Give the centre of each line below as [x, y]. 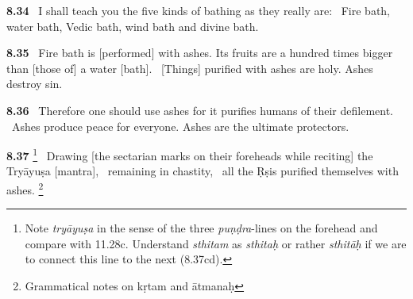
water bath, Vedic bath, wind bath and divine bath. [133, 26]
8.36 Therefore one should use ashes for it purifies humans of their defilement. [200, 110]
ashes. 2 [25, 188]
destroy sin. [35, 84]
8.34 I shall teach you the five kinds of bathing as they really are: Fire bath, [199, 10]
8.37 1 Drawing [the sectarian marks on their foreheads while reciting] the [190, 154]
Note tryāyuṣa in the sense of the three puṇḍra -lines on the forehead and [201, 228]
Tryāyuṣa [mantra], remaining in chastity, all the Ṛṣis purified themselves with [203, 171]
